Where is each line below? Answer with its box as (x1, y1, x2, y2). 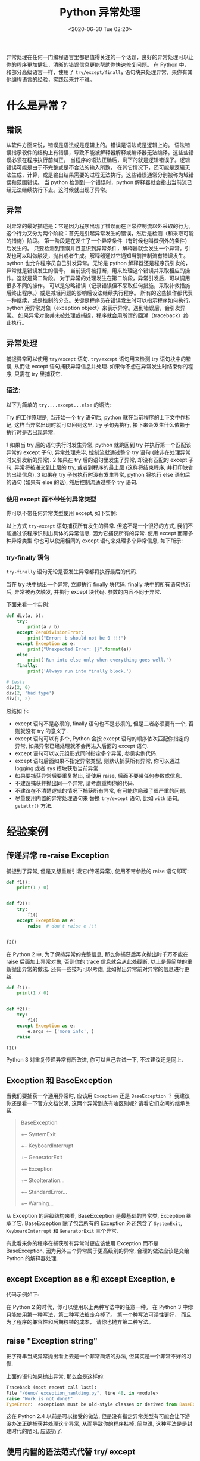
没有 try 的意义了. (25, 727, 68, 734)
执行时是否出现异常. (6, 429, 55, 436)
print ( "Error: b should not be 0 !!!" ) (27, 635, 127, 641)
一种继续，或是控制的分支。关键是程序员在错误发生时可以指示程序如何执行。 (6, 296, 194, 304)
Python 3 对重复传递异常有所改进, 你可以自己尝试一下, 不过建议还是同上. (6, 1056, 183, 1063)
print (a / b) (27, 624, 60, 630)
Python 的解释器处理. (6, 1255, 58, 1262)
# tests (6, 679, 26, 685)
